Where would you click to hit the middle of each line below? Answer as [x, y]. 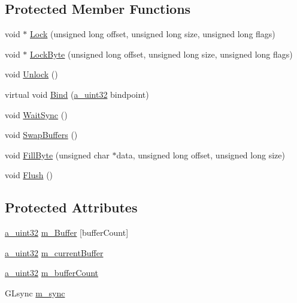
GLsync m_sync [35, 292]
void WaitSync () [36, 114]
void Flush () [29, 175]
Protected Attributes [71, 207]
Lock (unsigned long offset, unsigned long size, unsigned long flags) [153, 34]
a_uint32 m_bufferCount [52, 273]
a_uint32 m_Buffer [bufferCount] [67, 232]
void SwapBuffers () [41, 135]
